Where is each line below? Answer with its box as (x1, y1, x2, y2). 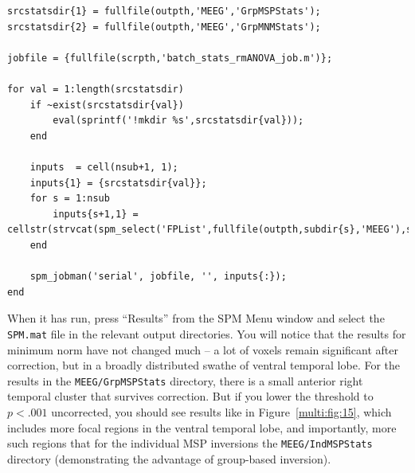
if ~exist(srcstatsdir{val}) (29, 99, 184, 111)
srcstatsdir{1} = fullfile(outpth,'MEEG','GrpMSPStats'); (7, 6, 321, 17)
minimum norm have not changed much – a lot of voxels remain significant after (7, 341, 399, 358)
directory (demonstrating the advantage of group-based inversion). (7, 450, 331, 467)
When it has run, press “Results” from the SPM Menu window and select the (7, 310, 385, 326)
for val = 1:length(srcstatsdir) (7, 83, 184, 95)
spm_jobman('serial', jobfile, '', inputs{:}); (29, 271, 287, 283)
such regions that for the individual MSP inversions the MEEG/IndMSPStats (7, 435, 373, 451)
